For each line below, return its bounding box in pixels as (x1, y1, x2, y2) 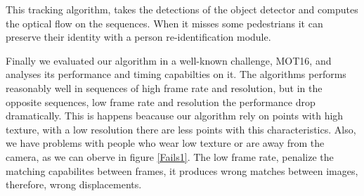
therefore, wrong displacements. (6, 177, 142, 192)
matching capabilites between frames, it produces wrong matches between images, (6, 163, 358, 178)
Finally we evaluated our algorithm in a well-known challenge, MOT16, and (6, 53, 332, 67)
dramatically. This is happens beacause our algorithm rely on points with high (6, 108, 344, 123)
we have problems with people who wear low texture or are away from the (6, 136, 325, 150)
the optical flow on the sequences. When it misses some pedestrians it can (6, 15, 323, 30)
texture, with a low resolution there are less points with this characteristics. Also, (6, 122, 356, 136)
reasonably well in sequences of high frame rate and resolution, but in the (6, 80, 323, 95)
